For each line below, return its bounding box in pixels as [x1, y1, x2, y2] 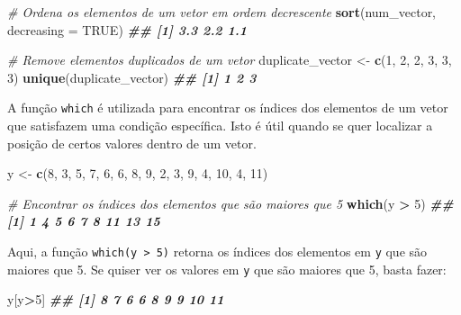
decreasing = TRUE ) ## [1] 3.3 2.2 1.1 [7, 20, 247, 39]
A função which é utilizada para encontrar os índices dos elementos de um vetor [7, 98, 448, 117]
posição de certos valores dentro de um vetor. [7, 133, 257, 152]
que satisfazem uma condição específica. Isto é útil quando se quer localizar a [7, 116, 433, 135]
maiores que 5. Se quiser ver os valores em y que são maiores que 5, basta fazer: [7, 259, 447, 278]
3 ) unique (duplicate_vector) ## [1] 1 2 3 [7, 67, 257, 86]
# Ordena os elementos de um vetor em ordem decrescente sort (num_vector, [7, 3, 437, 21]
